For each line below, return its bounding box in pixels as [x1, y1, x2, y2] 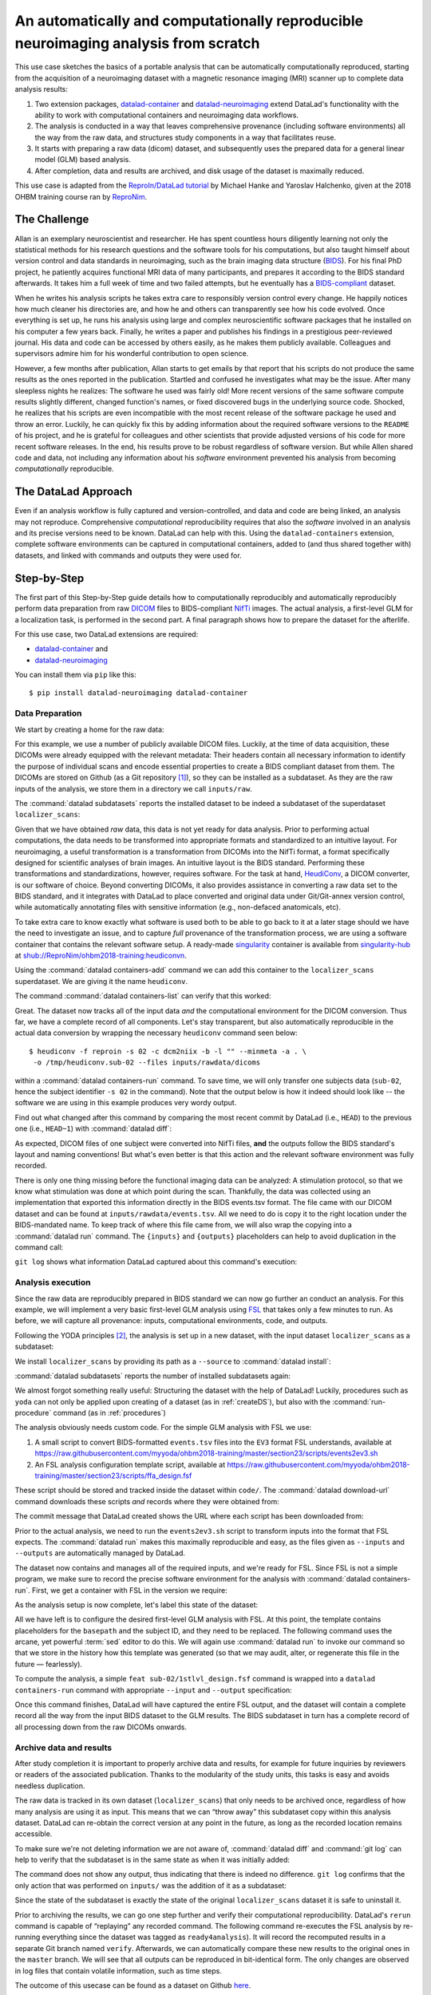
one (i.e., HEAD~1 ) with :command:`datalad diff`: [14, 1124, 172, 1133]
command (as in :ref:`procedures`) [53, 1408, 167, 1418]
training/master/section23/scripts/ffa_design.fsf [34, 1471, 192, 1480]
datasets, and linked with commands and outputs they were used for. [14, 551, 243, 560]
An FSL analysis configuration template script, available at [34, 1460, 226, 1469]
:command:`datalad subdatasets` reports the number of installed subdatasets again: [14, 1371, 291, 1381]
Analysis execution [14, 1277, 91, 1288]
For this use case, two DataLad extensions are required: [14, 629, 199, 638]
